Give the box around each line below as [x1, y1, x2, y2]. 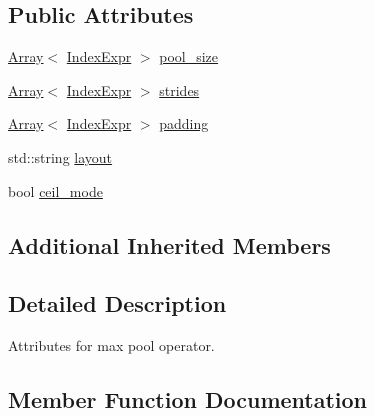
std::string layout [8, 146, 113, 167]
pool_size [159, 46, 219, 67]
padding [159, 113, 209, 134]
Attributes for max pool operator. [8, 335, 215, 356]
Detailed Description [8, 288, 227, 319]
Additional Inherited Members [8, 229, 331, 260]
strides [159, 79, 200, 100]
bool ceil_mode [8, 180, 103, 201]
